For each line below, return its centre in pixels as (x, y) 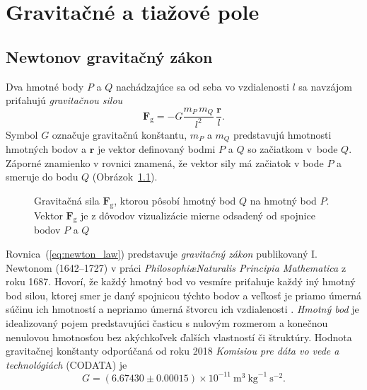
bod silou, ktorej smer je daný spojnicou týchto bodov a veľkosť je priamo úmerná (183, 295)
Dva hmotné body (45, 86)
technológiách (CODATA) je (66, 364)
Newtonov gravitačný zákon (109, 56)
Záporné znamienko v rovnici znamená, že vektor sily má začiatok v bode (165, 162)
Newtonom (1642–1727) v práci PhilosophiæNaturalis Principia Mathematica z (176, 267)
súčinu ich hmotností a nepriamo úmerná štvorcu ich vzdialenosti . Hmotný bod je (182, 309)
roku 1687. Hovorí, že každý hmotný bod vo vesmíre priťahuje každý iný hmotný (181, 281)
